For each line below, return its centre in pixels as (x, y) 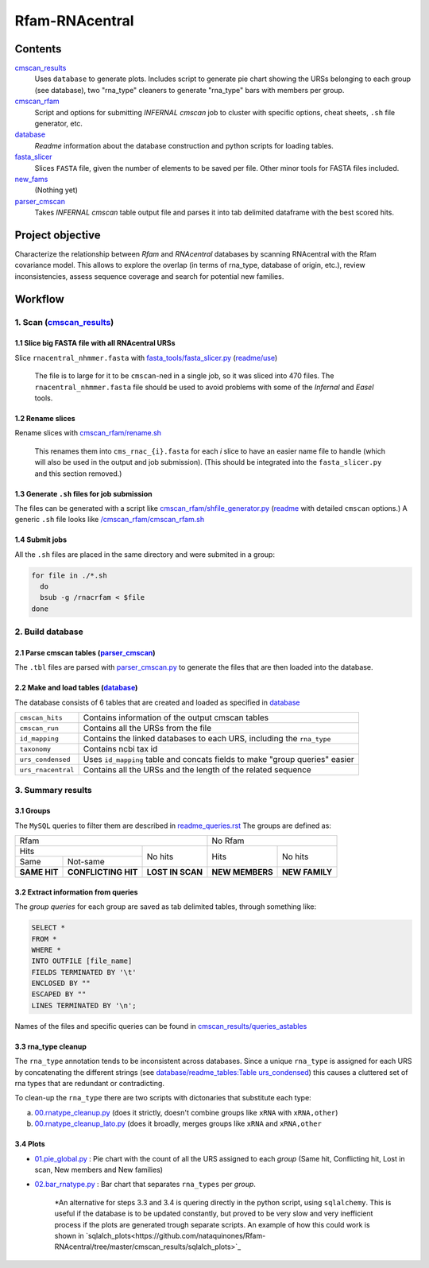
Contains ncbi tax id (120, 749)
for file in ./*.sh (69, 575)
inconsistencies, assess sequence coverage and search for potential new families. (149, 276)
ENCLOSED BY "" (61, 984)
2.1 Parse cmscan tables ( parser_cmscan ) (85, 653)
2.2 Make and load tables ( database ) (76, 688)
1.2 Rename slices (45, 418)
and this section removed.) (78, 474)
